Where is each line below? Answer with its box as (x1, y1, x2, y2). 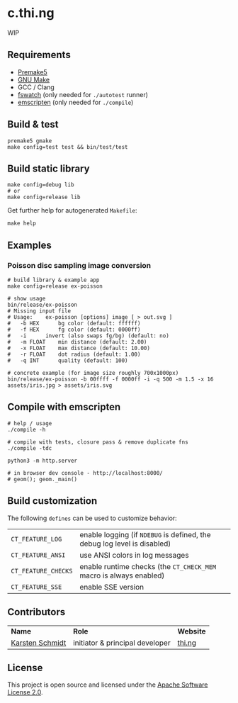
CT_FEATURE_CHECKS (11, 567, 73, 575)
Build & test (7, 118, 59, 130)
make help (7, 220, 37, 227)
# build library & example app (7, 276, 100, 284)
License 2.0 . (7, 688, 43, 697)
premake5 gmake (7, 137, 52, 145)
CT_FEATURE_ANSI (11, 551, 66, 559)
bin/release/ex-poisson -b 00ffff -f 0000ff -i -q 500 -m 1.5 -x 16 (7, 376, 214, 383)
